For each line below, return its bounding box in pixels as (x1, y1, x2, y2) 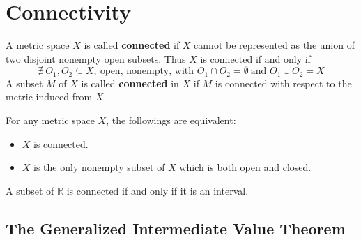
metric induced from (6, 89, 93, 104)
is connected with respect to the (215, 75, 352, 90)
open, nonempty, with (100, 66, 194, 77)
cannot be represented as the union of (194, 38, 355, 52)
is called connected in (81, 75, 179, 90)
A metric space (6, 38, 70, 52)
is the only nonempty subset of (33, 160, 165, 174)
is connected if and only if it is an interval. (66, 183, 249, 197)
